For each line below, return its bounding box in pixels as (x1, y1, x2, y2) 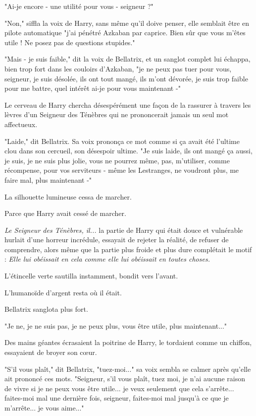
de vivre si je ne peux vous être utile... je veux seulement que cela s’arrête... (4, 383, 234, 393)
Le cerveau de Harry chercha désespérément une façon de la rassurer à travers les (4, 99, 251, 110)
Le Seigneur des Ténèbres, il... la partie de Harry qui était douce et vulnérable (4, 224, 243, 235)
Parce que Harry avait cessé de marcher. (4, 208, 126, 218)
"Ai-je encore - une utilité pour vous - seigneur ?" (4, 1, 154, 11)
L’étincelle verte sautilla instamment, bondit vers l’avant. (4, 271, 178, 281)
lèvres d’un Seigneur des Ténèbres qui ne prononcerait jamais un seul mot (4, 109, 229, 120)
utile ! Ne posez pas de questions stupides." (4, 37, 135, 47)
